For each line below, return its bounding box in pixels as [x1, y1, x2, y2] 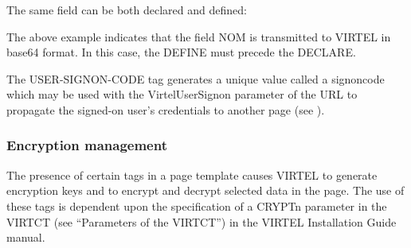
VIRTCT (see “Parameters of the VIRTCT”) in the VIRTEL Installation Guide [6, 213, 397, 230]
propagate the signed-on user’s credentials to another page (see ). [6, 101, 325, 118]
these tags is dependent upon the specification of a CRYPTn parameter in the [6, 197, 387, 214]
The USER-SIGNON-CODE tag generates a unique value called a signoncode [6, 70, 385, 87]
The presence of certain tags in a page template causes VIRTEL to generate [6, 166, 378, 183]
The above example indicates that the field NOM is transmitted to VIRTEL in [6, 28, 391, 45]
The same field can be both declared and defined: [6, 2, 247, 17]
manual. [6, 229, 45, 246]
